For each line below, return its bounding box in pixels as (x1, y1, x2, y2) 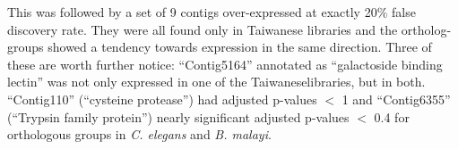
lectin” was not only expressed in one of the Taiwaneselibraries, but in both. (7, 72, 426, 91)
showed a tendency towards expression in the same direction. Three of (48, 37, 432, 56)
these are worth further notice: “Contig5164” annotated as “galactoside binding (7, 54, 443, 73)
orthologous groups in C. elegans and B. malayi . (7, 125, 272, 144)
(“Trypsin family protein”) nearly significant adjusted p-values (7, 107, 350, 126)
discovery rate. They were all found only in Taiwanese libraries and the (7, 20, 398, 38)
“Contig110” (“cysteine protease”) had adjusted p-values (7, 89, 317, 108)
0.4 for (374, 107, 410, 126)
